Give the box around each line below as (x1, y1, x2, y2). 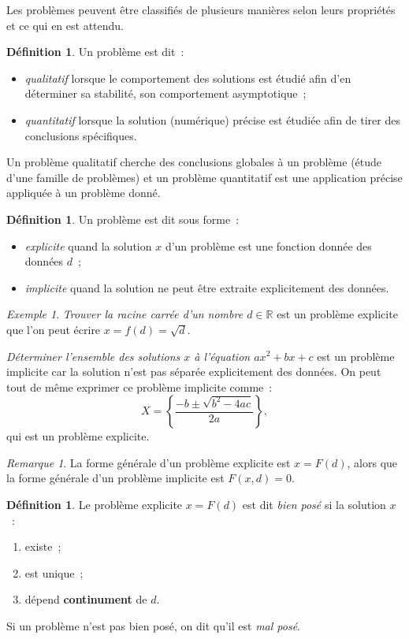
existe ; (24, 538, 61, 555)
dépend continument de (24, 591, 147, 607)
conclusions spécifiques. (24, 127, 137, 143)
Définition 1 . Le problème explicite (6, 496, 183, 513)
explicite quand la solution (24, 237, 152, 254)
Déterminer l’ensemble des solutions (6, 347, 180, 364)
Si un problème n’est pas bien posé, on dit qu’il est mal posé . (6, 618, 301, 634)
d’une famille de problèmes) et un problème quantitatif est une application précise (6, 169, 403, 185)
